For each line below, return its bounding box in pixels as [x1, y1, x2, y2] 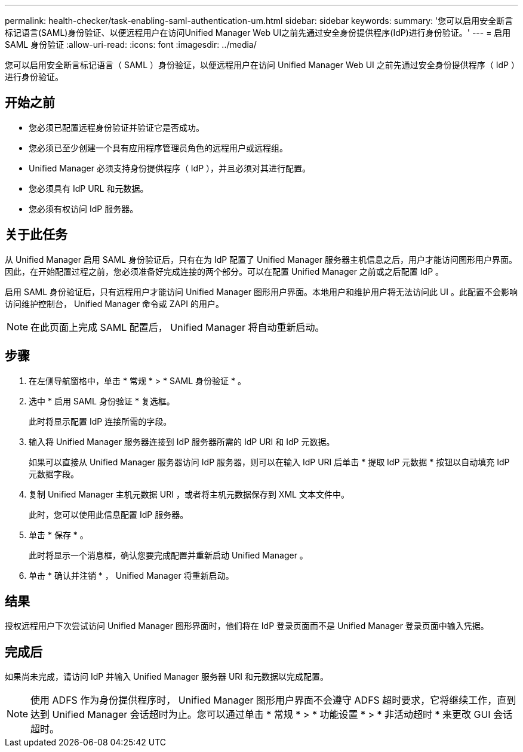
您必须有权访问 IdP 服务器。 [29, 203, 139, 214]
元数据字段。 [29, 468, 79, 479]
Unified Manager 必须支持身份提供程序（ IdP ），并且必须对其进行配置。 [29, 162, 311, 173]
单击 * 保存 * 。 [29, 529, 88, 540]
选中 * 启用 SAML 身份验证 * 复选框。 [29, 395, 175, 406]
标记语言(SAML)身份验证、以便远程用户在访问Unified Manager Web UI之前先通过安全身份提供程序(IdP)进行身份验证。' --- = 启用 [5, 27, 511, 38]
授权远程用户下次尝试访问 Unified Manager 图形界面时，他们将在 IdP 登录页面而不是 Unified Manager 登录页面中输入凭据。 [5, 621, 489, 631]
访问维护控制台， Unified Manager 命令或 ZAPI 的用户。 [5, 298, 224, 309]
